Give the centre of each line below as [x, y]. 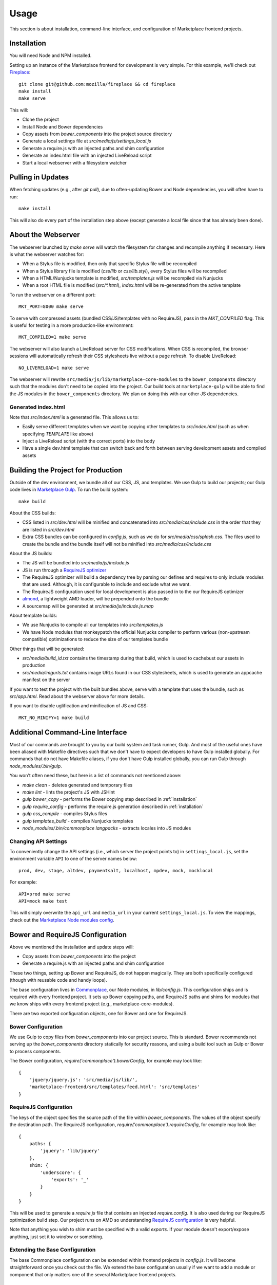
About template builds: [33, 616]
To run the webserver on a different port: [53, 295]
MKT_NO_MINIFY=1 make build [54, 718]
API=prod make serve [44, 894]
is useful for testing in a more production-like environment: [72, 325]
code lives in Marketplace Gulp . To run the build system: [69, 490]
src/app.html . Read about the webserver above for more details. [77, 696]
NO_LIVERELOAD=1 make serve [54, 368]
